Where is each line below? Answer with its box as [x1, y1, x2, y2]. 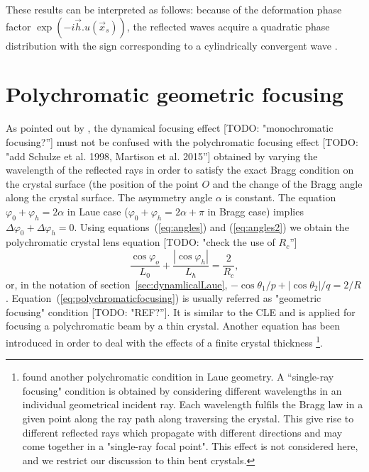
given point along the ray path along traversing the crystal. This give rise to [22, 410, 354, 425]
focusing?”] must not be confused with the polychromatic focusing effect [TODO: [6, 134, 358, 149]
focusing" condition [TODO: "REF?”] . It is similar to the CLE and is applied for [6, 304, 356, 319]
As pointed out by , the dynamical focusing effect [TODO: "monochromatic [6, 120, 334, 135]
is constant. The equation [225, 190, 336, 205]
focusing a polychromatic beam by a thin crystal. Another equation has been [6, 318, 340, 333]
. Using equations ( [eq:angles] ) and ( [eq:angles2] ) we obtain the [74, 219, 349, 234]
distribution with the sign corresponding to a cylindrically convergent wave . [6, 38, 338, 52]
